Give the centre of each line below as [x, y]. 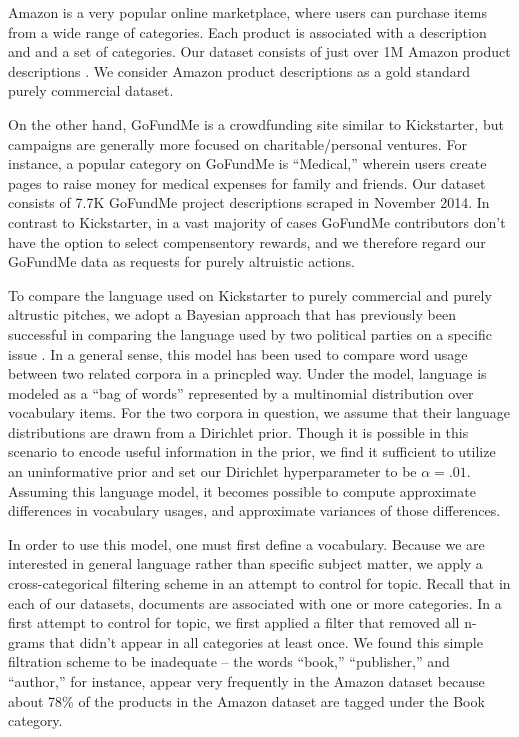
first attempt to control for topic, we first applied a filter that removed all [234, 622]
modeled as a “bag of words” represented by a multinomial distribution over [241, 392]
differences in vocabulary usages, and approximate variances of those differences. [254, 510]
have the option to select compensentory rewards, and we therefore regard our [247, 241]
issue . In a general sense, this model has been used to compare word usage [238, 353]
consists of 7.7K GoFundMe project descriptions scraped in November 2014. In [249, 202]
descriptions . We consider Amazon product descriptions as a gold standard [239, 70]
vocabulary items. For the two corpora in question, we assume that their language [259, 412]
